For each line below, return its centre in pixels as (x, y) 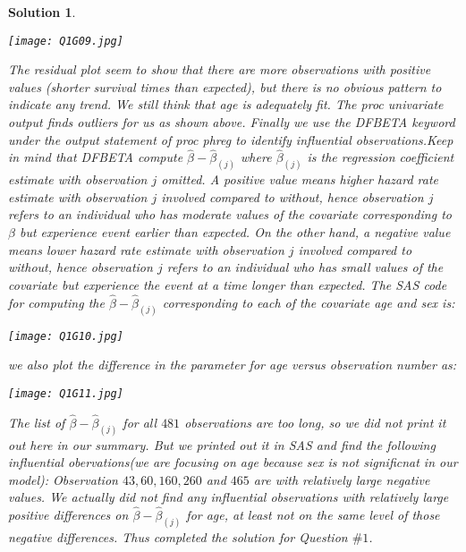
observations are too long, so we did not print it (315, 422)
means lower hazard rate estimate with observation (146, 249)
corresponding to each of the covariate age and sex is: (309, 302)
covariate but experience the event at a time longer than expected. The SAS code (228, 284)
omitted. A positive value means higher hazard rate (300, 179)
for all (140, 422)
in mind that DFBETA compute (96, 157)
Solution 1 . (42, 12)
